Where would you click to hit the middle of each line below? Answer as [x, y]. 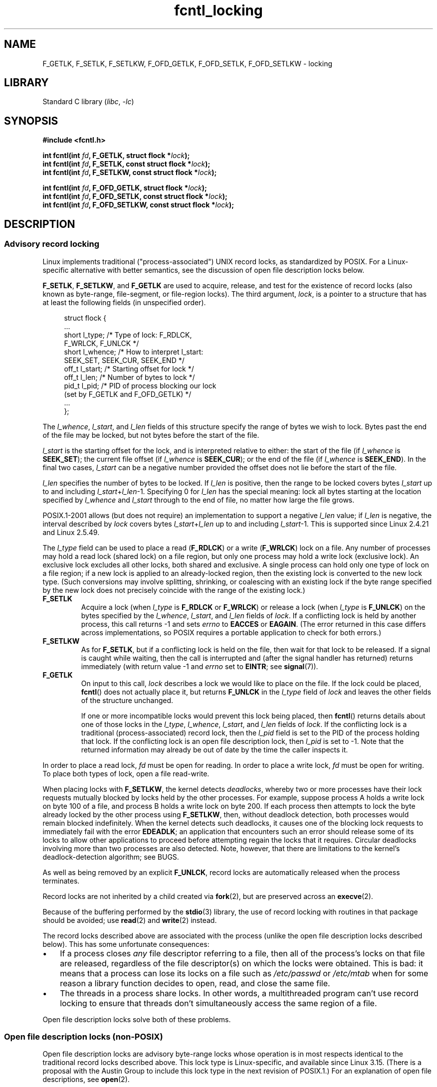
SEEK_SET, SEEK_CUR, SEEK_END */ [124, 360]
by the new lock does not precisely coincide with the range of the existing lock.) [174, 590]
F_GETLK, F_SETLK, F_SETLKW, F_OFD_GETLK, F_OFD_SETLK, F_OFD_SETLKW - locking [187, 63]
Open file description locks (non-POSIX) [84, 1036]
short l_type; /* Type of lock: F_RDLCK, [128, 335]
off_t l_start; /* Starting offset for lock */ [129, 368]
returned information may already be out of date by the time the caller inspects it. [215, 749]
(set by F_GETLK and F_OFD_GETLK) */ [128, 394]
